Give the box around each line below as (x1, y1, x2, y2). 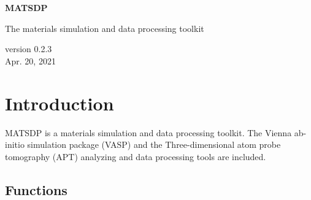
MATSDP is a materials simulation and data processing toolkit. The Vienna (5, 126, 292, 139)
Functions (5, 180, 67, 199)
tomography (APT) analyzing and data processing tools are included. (5, 150, 266, 163)
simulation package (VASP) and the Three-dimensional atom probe (27, 138, 281, 151)
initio (5, 138, 25, 151)
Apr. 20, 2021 (5, 54, 56, 67)
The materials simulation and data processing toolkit (5, 21, 204, 34)
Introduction (5, 90, 114, 115)
